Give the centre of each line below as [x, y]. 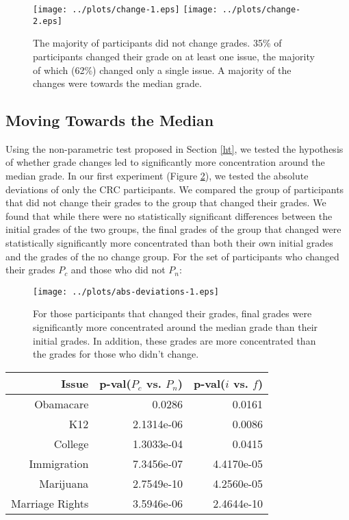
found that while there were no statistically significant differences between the [169, 215]
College [71, 443]
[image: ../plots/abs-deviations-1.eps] [126, 292]
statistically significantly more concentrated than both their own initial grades [169, 243]
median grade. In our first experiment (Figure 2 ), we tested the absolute [157, 176]
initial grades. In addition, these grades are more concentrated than [174, 340]
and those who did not [118, 270]
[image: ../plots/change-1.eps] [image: [125, 10]
